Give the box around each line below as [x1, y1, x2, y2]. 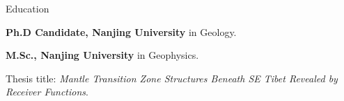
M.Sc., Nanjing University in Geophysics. [6, 48, 199, 62]
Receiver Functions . [6, 84, 88, 99]
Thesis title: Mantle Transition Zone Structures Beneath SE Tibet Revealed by [6, 71, 338, 85]
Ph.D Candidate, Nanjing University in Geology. [6, 24, 237, 39]
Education [6, 1, 49, 15]
